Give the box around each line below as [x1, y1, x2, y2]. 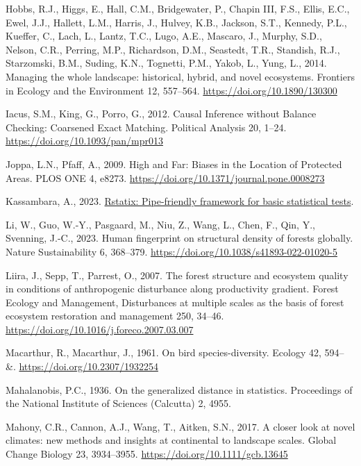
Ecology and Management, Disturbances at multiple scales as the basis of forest [6, 294, 344, 309]
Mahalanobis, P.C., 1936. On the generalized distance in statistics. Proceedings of [6, 382, 353, 397]
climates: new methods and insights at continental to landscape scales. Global [6, 433, 337, 447]
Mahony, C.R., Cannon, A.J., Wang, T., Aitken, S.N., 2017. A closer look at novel [6, 419, 355, 433]
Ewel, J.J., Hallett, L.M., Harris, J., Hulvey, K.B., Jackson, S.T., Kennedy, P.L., [6, 15, 347, 29]
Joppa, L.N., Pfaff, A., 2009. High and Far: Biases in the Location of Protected [6, 156, 342, 171]
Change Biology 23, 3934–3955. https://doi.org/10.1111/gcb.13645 [6, 447, 288, 461]
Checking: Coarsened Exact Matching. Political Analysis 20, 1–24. [6, 119, 287, 134]
